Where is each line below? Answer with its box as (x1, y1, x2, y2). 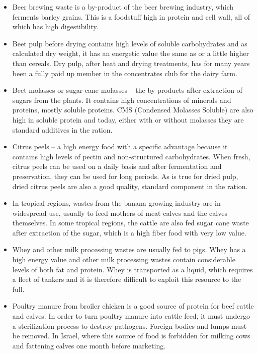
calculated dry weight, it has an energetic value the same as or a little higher (12, 48, 249, 58)
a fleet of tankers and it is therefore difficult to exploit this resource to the (12, 274, 241, 284)
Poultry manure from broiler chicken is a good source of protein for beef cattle (12, 301, 254, 311)
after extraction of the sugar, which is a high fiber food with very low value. (12, 227, 246, 238)
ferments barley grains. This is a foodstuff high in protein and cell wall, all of (12, 11, 250, 22)
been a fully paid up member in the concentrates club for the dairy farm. (12, 68, 237, 78)
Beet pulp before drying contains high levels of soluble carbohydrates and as (12, 38, 247, 48)
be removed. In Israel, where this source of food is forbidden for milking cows (12, 330, 250, 341)
